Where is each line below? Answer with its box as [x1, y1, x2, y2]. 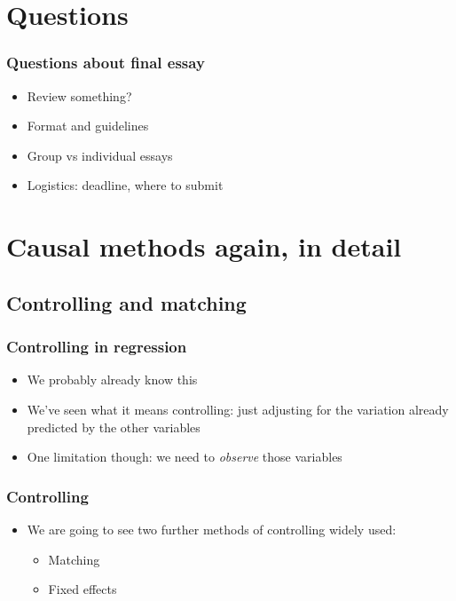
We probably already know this [27, 370, 198, 389]
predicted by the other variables [27, 417, 200, 436]
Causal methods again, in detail [6, 228, 402, 265]
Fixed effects [48, 580, 117, 598]
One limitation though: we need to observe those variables [27, 447, 342, 466]
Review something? [27, 86, 132, 105]
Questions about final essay [6, 51, 205, 74]
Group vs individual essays [27, 146, 173, 164]
